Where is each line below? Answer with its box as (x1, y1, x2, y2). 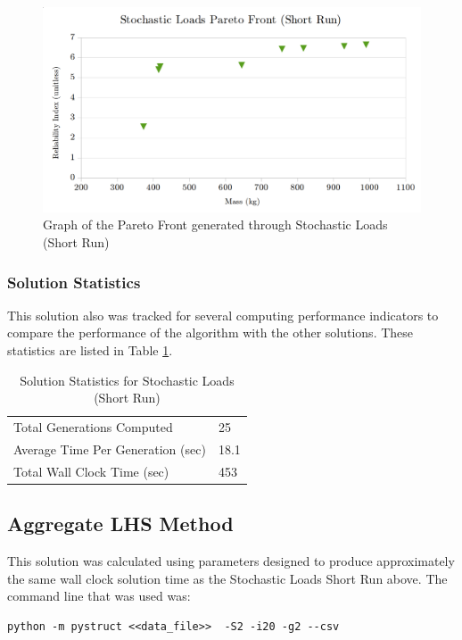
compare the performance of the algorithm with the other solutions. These (7, 323, 414, 342)
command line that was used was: (7, 586, 191, 605)
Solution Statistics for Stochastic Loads (20, 370, 235, 389)
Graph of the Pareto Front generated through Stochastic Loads (43, 215, 388, 234)
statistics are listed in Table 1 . (7, 340, 173, 359)
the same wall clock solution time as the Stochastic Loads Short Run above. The (7, 569, 448, 587)
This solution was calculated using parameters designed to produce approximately (7, 552, 455, 569)
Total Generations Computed (13, 418, 173, 436)
